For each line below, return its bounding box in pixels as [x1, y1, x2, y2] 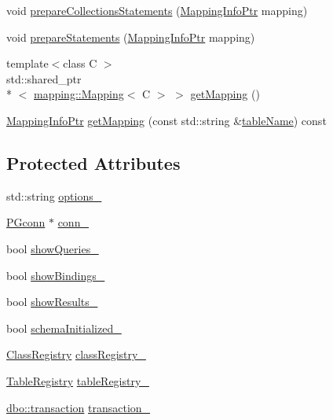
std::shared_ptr [6, 70, 82, 87]
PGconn [6, 214, 46, 230]
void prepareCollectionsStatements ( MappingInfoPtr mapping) [6, 2, 308, 18]
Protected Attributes [6, 150, 181, 175]
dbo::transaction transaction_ [6, 399, 151, 415]
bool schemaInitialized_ [6, 319, 122, 336]
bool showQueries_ [6, 240, 99, 256]
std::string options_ [6, 187, 102, 204]
